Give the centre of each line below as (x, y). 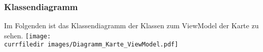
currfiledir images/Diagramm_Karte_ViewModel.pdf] (91, 45)
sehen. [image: (28, 35)
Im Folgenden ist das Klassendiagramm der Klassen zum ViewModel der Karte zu (131, 25)
